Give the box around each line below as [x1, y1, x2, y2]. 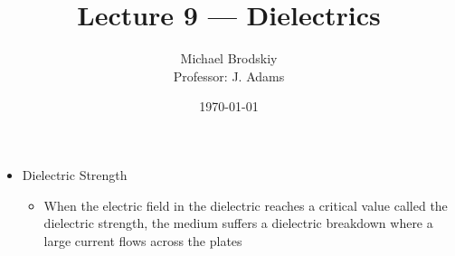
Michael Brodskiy [180, 49, 278, 68]
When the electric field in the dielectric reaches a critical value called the [43, 195, 448, 214]
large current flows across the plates [43, 231, 242, 250]
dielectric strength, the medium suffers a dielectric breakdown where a [43, 213, 433, 232]
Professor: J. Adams [173, 66, 285, 85]
